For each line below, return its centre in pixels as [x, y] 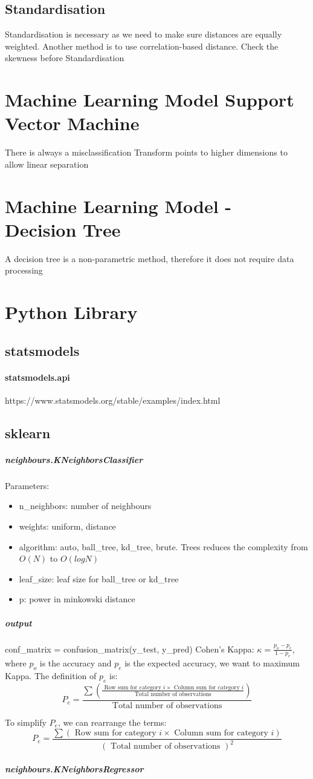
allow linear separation [47, 164]
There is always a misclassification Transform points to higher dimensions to [146, 152]
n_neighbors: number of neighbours [85, 506]
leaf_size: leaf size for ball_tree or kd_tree [99, 578]
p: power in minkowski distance [77, 599]
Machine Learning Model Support [150, 100]
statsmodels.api [37, 377]
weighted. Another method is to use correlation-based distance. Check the [142, 46]
